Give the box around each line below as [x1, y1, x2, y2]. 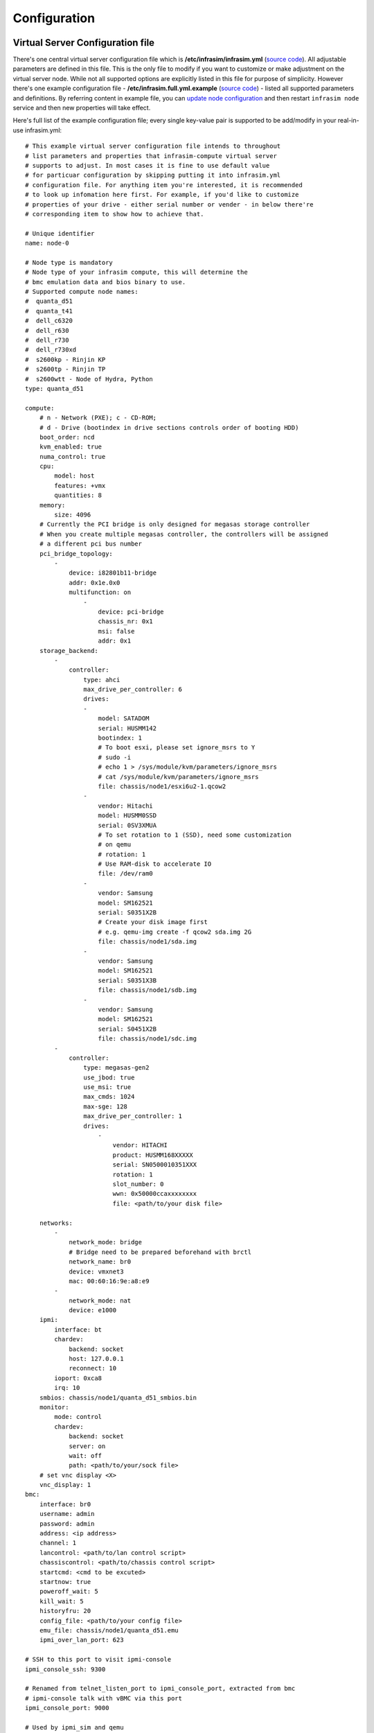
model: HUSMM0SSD [98, 812, 157, 819]
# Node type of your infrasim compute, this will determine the [25, 268, 249, 277]
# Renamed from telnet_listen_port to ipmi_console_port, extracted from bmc [25, 1684, 296, 1693]
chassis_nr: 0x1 [98, 618, 154, 625]
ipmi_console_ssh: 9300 [25, 1665, 106, 1673]
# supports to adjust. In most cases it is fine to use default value [25, 162, 270, 169]
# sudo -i [98, 753, 132, 761]
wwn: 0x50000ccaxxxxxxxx [112, 1190, 197, 1198]
